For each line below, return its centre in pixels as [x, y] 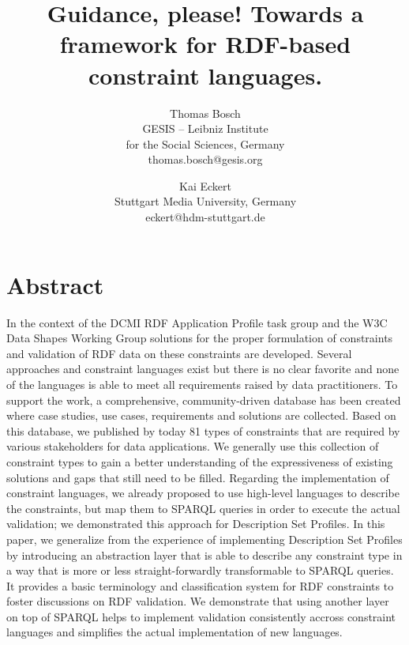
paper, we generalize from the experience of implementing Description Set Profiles [204, 539]
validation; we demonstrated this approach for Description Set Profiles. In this [196, 524]
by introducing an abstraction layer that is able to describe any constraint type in [204, 554]
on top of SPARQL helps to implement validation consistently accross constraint [201, 616]
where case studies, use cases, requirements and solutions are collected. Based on [201, 415]
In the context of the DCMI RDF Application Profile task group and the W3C [197, 322]
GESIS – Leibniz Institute [205, 128]
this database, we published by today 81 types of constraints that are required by [203, 430]
